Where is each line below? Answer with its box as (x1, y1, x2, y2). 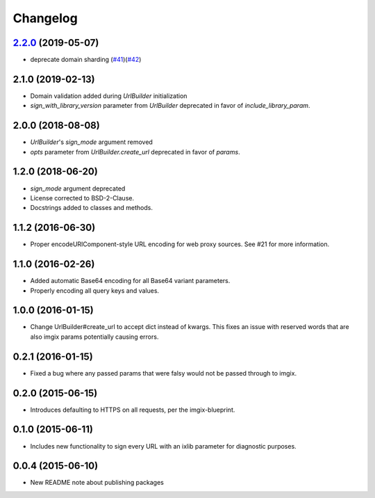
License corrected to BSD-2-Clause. (30, 193, 135, 202)
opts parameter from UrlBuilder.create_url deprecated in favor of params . (30, 147, 240, 156)
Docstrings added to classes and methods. (30, 204, 153, 212)
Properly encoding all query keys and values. (30, 286, 160, 295)
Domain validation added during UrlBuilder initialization (30, 91, 187, 100)
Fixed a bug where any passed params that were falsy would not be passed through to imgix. (30, 369, 297, 377)
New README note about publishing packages (30, 479, 165, 487)
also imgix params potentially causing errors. (30, 332, 159, 341)
